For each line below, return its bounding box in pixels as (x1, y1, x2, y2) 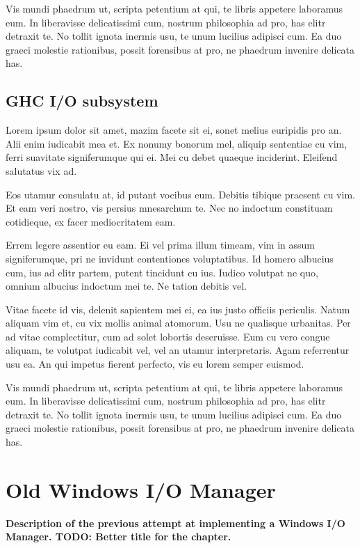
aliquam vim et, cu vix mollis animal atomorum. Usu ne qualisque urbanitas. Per (6, 315, 351, 330)
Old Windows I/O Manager (6, 475, 276, 503)
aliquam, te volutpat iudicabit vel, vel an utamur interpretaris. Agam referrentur (6, 343, 350, 357)
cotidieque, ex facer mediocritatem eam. (6, 214, 176, 228)
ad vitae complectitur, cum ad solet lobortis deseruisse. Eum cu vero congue (6, 329, 330, 343)
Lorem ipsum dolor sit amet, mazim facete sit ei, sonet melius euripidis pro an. (6, 123, 342, 137)
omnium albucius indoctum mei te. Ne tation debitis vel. (6, 279, 247, 293)
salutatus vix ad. (6, 163, 77, 178)
